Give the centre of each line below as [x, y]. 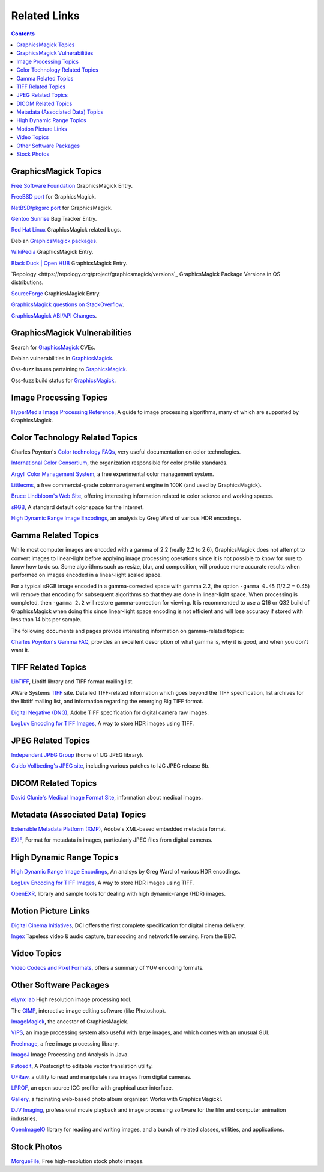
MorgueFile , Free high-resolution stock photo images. [77, 1161]
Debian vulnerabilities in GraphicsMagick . [62, 358]
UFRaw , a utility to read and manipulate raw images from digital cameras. [101, 1076]
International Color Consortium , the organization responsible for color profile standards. [119, 463]
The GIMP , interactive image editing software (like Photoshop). [88, 1010]
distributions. [27, 282]
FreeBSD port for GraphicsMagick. [54, 197]
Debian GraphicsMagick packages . [54, 241]
